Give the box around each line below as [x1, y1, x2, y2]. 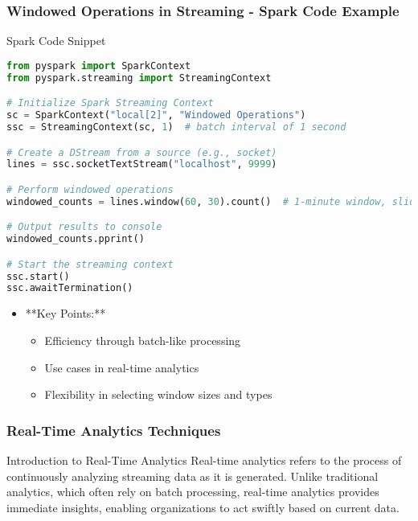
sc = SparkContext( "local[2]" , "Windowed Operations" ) [6, 109, 306, 121]
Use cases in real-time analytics [44, 359, 199, 375]
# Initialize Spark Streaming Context [6, 97, 214, 109]
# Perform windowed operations [6, 183, 174, 195]
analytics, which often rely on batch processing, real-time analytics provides [6, 483, 379, 500]
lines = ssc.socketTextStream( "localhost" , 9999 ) [6, 158, 277, 170]
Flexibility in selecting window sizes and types [44, 386, 273, 403]
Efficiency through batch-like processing [44, 331, 241, 348]
